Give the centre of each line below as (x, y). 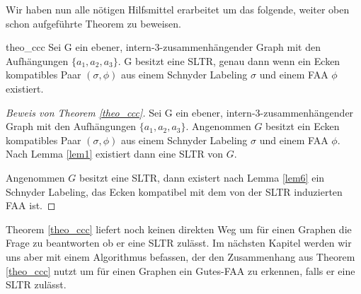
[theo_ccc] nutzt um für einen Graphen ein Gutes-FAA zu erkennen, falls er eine (180, 270)
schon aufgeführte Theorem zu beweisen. (93, 23)
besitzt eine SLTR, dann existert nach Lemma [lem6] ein (202, 177)
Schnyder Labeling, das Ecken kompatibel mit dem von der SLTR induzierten (174, 191)
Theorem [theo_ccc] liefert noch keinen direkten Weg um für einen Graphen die (179, 229)
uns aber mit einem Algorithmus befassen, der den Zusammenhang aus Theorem (180, 256)
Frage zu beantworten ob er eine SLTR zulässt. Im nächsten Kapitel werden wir (179, 243)
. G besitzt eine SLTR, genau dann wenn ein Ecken (229, 60)
